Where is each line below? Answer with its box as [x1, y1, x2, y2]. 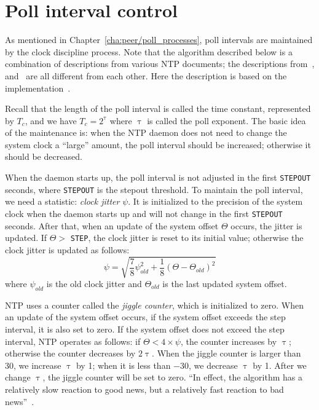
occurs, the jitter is [230, 219, 302, 232]
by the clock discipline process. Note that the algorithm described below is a [5, 45, 293, 58]
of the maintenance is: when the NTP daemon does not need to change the [5, 126, 287, 139]
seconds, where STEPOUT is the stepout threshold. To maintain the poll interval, [5, 183, 303, 195]
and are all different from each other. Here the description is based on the [5, 69, 287, 82]
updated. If [5, 231, 47, 244]
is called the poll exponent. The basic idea [147, 114, 306, 127]
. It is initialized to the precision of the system [128, 195, 303, 208]
